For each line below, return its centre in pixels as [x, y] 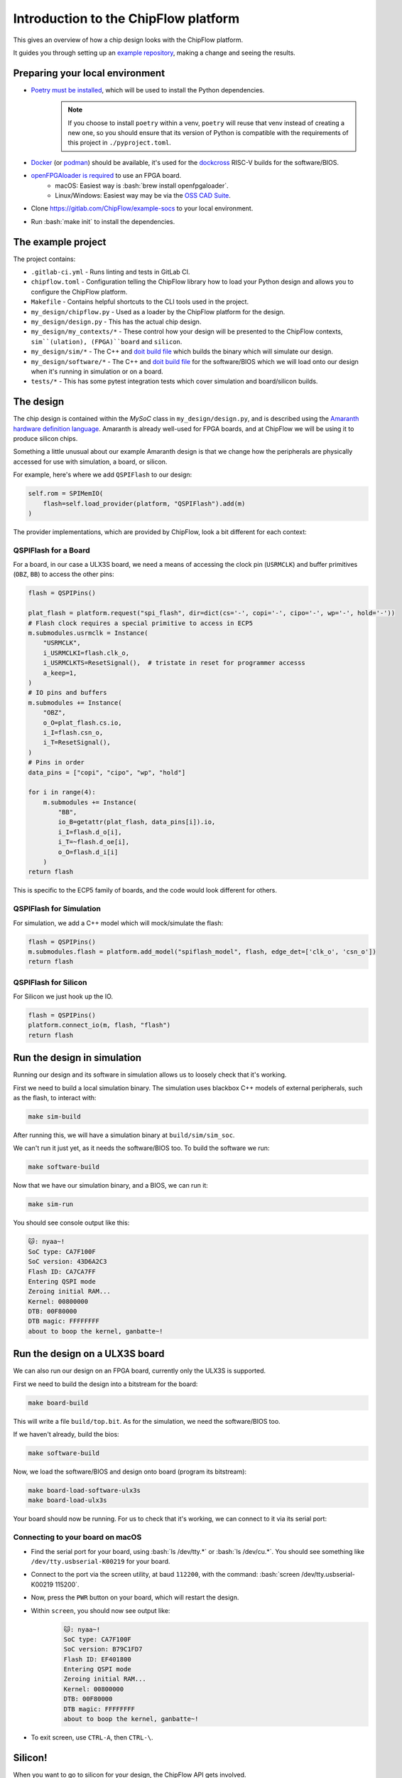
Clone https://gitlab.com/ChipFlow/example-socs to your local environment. [142, 208]
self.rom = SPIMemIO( [66, 494]
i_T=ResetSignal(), [77, 742]
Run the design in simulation [77, 1058]
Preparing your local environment [89, 73]
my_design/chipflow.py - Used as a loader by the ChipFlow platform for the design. [158, 312]
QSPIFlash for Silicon [50, 982]
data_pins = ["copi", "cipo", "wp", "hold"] [107, 772]
